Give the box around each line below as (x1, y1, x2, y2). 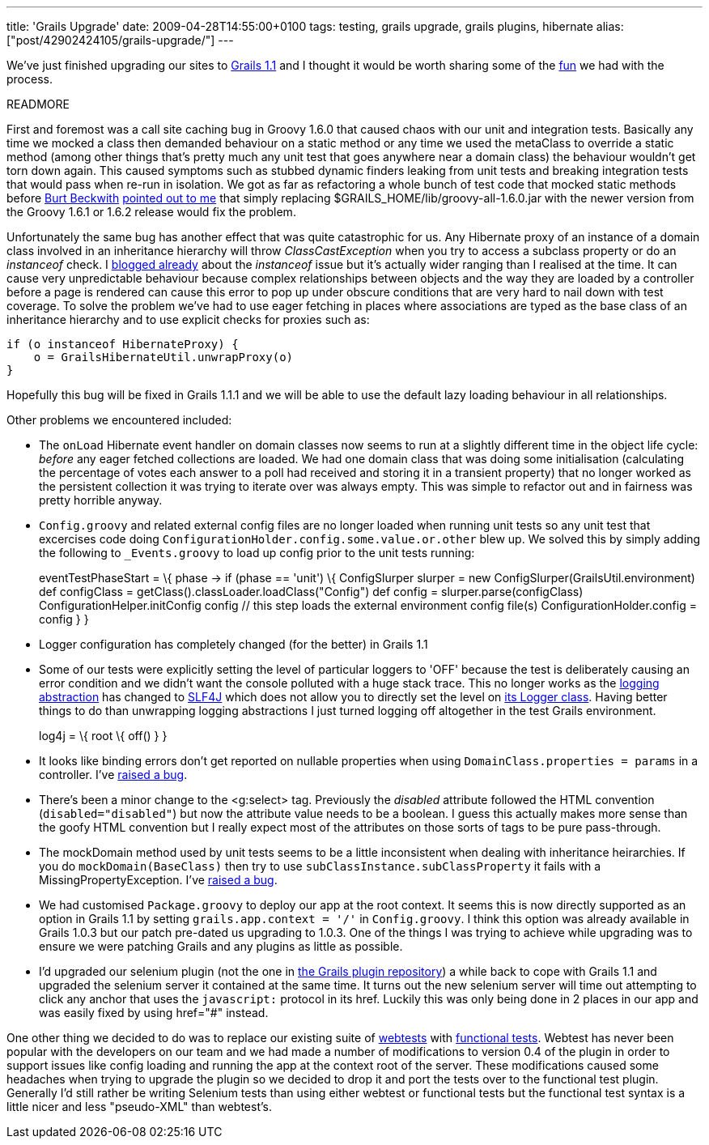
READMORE (6, 97, 70, 111)
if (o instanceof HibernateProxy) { (6, 338, 239, 351)
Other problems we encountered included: (6, 413, 232, 427)
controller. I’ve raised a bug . (39, 768, 188, 781)
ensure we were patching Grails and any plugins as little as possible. (39, 939, 403, 953)
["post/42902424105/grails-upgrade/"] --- (6, 33, 234, 47)
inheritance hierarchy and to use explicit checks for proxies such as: (6, 313, 370, 326)
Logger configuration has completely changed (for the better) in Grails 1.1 (39, 637, 428, 651)
